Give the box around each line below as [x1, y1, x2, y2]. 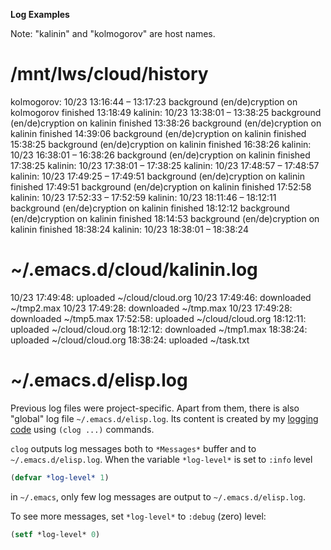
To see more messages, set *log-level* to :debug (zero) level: [10, 510, 267, 522]
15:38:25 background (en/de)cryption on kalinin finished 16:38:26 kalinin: [10, 138, 312, 150]
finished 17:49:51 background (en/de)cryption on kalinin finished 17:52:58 [10, 180, 312, 193]
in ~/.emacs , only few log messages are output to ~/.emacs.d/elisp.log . [10, 490, 306, 503]
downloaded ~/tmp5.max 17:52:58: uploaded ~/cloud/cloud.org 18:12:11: [10, 312, 307, 324]
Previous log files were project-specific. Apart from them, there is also [10, 402, 300, 414]
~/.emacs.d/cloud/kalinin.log [10, 259, 258, 281]
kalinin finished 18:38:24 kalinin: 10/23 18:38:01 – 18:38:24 [10, 223, 249, 235]
